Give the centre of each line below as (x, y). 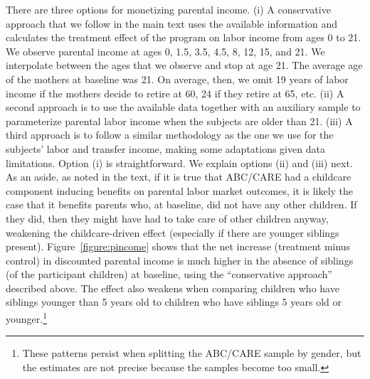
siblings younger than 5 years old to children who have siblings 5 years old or (174, 302)
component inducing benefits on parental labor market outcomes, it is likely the (180, 190)
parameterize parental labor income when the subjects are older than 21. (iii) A (179, 121)
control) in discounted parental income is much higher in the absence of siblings (180, 260)
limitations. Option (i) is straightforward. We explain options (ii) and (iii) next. (179, 162)
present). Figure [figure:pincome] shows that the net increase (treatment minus (178, 246)
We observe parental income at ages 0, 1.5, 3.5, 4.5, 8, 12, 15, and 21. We (165, 51)
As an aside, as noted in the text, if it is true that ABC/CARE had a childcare (179, 177)
